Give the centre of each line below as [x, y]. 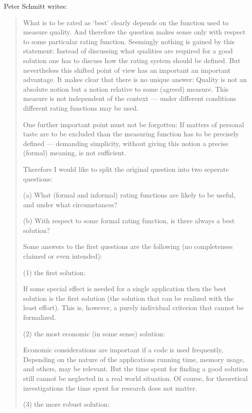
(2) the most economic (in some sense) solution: [94, 333]
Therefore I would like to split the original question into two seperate [126, 169]
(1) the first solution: [54, 272]
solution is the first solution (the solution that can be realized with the [128, 298]
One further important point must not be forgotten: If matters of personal [134, 124]
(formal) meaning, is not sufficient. [75, 153]
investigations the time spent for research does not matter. [110, 388]
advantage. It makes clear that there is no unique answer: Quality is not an [135, 79]
